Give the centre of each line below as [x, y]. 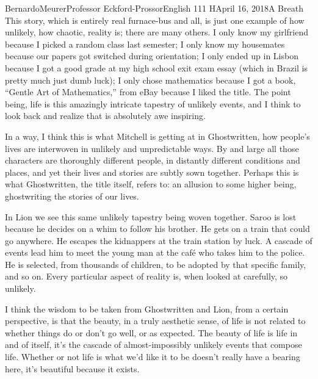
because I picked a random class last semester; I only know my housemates [145, 44]
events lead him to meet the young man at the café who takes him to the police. [155, 252]
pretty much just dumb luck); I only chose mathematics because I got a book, [150, 80]
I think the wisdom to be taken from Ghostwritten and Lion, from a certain [147, 309]
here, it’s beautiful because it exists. [72, 368]
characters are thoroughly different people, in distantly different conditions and [153, 160]
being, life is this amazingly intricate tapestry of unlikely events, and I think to [153, 103]
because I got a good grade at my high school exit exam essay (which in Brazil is [157, 67]
